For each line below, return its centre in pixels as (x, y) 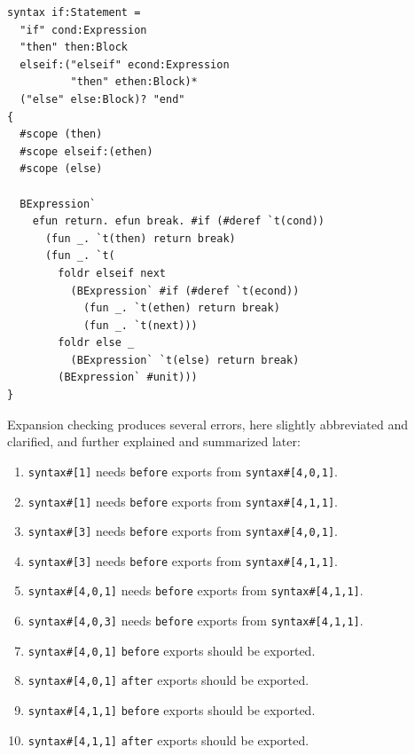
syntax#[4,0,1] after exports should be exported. (168, 680)
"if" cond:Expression (83, 30)
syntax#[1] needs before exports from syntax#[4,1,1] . (183, 501)
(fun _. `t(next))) (140, 325)
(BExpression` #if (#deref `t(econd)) (185, 291)
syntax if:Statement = (74, 12)
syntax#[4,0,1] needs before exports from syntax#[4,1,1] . (196, 590)
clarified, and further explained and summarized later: (154, 441)
